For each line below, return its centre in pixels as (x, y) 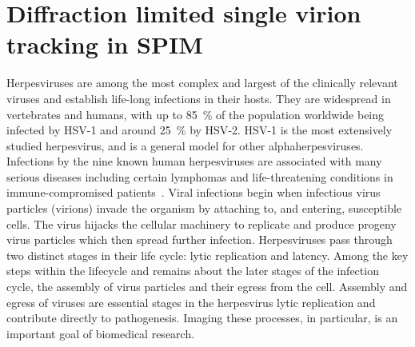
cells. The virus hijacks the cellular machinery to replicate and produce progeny (202, 223)
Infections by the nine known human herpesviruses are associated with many (194, 161)
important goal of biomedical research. (101, 333)
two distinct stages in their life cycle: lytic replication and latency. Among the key (207, 255)
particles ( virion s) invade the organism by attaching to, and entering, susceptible (204, 208)
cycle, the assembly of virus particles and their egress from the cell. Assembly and (207, 287)
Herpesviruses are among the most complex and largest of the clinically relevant (202, 83)
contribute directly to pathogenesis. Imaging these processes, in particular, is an (202, 318)
